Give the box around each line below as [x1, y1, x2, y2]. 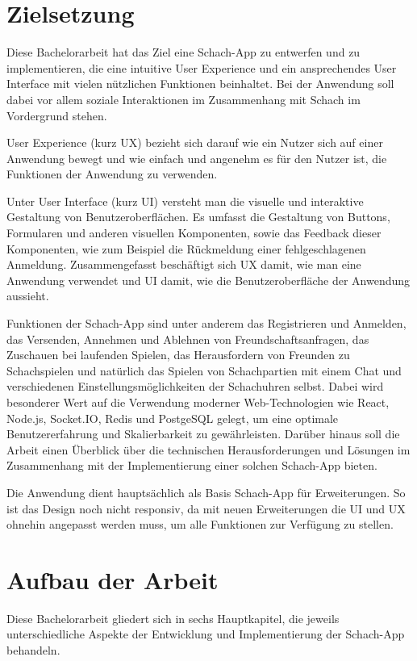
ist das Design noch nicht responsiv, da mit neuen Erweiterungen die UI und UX [6, 500, 406, 517]
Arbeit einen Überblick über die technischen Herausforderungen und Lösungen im [6, 441, 411, 458]
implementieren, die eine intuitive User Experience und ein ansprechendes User [6, 59, 397, 76]
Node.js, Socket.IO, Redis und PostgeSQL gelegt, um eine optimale [6, 409, 339, 426]
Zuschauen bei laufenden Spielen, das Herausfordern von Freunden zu [6, 346, 350, 363]
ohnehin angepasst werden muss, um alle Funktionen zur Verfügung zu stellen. [6, 516, 394, 533]
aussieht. [6, 287, 49, 304]
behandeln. [6, 642, 60, 659]
